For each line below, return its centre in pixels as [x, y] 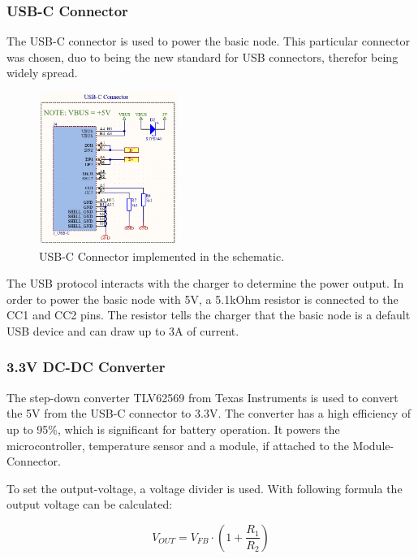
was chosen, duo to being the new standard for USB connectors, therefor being [203, 56]
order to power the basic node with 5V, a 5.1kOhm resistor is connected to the [203, 299]
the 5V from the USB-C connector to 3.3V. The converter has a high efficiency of [209, 413]
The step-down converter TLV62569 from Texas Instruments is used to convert [203, 397]
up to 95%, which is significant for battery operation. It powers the [173, 429]
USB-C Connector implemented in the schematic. [162, 256]
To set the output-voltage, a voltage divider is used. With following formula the [205, 488]
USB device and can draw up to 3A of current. [123, 330]
